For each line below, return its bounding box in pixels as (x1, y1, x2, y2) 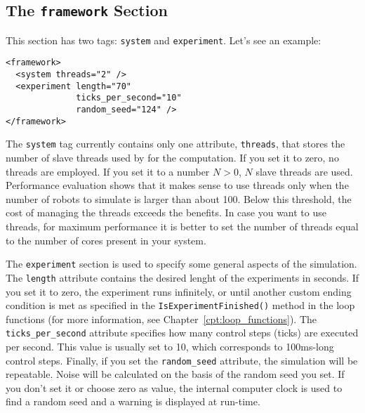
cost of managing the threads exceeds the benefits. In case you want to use (6, 205, 326, 220)
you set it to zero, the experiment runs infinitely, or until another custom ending (6, 284, 352, 299)
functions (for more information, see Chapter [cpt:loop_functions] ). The (6, 311, 317, 326)
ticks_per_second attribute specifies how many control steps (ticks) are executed (6, 325, 359, 340)
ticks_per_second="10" (76, 93, 182, 103)
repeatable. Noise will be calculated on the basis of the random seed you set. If (6, 367, 345, 381)
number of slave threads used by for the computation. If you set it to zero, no (6, 150, 339, 165)
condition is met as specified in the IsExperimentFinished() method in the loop (6, 298, 355, 313)
